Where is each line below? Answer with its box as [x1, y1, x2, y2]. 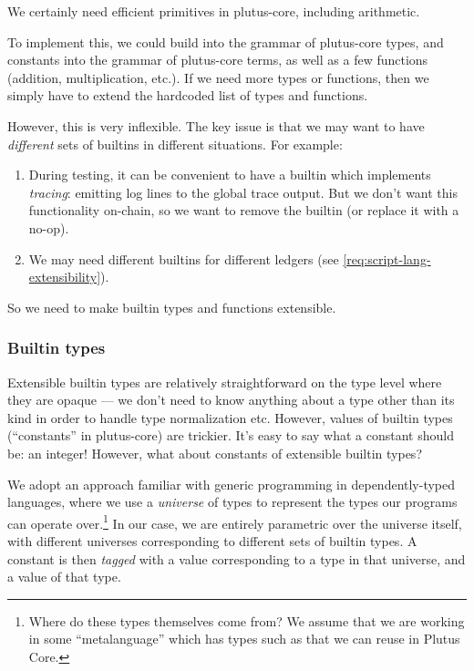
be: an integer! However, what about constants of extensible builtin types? [7, 443, 422, 462]
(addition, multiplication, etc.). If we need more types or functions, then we [7, 67, 429, 87]
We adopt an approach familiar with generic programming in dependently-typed [7, 474, 456, 493]
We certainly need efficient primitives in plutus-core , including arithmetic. [7, 2, 420, 20]
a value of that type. [7, 567, 121, 586]
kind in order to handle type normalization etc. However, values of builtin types [7, 408, 453, 427]
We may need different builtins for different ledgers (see [28, 249, 339, 268]
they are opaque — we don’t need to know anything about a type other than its [7, 390, 455, 409]
